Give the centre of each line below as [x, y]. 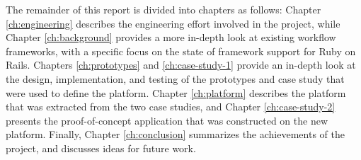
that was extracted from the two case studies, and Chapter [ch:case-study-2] [171, 107]
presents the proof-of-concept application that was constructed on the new [167, 120]
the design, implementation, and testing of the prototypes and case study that [175, 78]
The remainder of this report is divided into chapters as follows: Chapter [164, 9]
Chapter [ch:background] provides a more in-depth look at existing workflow [171, 37]
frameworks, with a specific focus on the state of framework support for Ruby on [181, 51]
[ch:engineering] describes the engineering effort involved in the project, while [173, 23]
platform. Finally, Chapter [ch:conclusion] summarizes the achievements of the [175, 134]
